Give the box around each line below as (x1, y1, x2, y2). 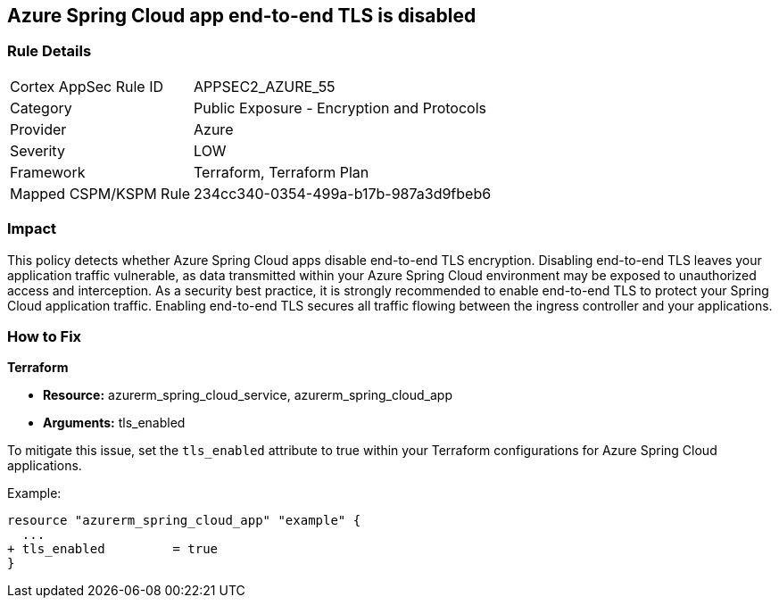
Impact (7, 220, 57, 238)
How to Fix (7, 327, 82, 345)
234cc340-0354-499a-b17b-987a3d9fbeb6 (194, 184, 492, 203)
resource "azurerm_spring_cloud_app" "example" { (7, 513, 361, 528)
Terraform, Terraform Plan (194, 162, 369, 181)
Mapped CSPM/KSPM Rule (10, 184, 191, 203)
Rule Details (7, 42, 92, 61)
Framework (10, 162, 86, 181)
